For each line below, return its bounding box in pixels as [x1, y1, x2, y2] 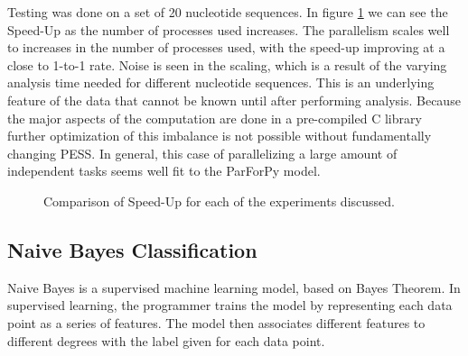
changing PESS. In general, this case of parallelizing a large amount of [7, 143, 398, 162]
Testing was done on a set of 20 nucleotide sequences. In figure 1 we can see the [7, 3, 448, 21]
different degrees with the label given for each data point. [7, 331, 325, 350]
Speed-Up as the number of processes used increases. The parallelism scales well [7, 20, 450, 39]
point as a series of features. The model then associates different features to [7, 313, 426, 332]
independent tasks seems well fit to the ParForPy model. [7, 161, 321, 180]
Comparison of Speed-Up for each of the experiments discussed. [43, 191, 395, 210]
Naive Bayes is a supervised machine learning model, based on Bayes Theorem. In [7, 278, 461, 297]
